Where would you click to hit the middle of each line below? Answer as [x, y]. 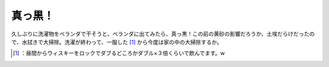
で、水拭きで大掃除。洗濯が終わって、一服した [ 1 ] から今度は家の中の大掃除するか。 [117, 42]
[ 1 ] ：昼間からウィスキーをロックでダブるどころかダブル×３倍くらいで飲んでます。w [119, 53]
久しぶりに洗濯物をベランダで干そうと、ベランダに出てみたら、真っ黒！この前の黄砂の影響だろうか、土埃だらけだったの [163, 34]
